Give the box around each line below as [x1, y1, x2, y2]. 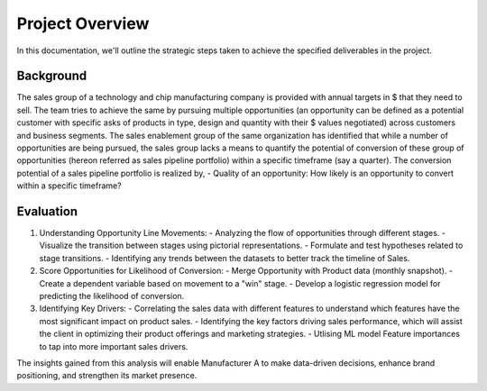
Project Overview [16, 14, 150, 33]
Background [16, 68, 87, 84]
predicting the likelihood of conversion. [39, 291, 185, 302]
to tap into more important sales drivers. [39, 341, 188, 351]
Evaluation [16, 204, 78, 219]
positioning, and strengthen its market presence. [16, 370, 198, 381]
